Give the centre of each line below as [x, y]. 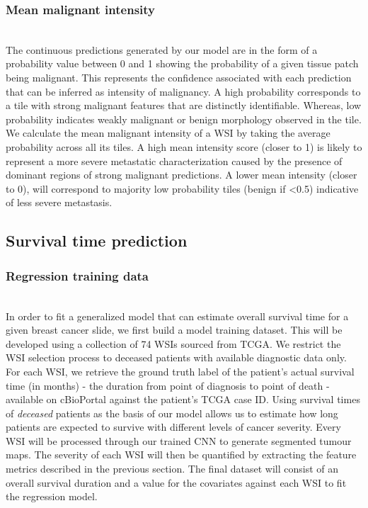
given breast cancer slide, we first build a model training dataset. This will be [174, 330]
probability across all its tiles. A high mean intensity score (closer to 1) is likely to [184, 146]
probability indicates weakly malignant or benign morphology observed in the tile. [184, 119]
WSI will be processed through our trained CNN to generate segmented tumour [179, 440]
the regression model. [52, 496]
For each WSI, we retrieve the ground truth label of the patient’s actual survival [180, 371]
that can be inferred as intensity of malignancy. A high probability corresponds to [183, 91]
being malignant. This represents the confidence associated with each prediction [179, 77]
